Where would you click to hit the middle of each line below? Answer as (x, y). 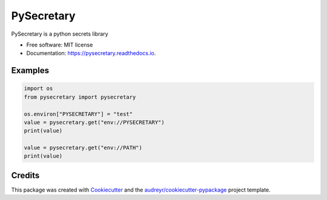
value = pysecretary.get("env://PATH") (83, 148)
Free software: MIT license (60, 45)
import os (38, 89)
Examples (30, 70)
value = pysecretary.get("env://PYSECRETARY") (94, 122)
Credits (25, 175)
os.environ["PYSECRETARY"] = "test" (78, 114)
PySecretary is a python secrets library (60, 34)
